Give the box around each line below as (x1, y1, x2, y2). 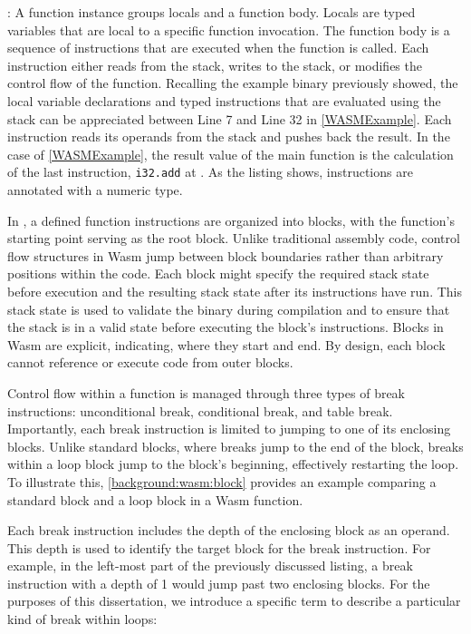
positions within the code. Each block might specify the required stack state (7, 264, 429, 283)
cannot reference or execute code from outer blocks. (7, 353, 293, 372)
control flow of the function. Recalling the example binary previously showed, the (7, 73, 458, 93)
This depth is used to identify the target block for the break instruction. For (7, 538, 431, 557)
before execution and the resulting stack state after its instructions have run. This (7, 281, 463, 300)
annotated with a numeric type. (7, 180, 183, 199)
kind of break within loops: (7, 610, 158, 629)
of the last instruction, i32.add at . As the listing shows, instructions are (7, 162, 413, 181)
